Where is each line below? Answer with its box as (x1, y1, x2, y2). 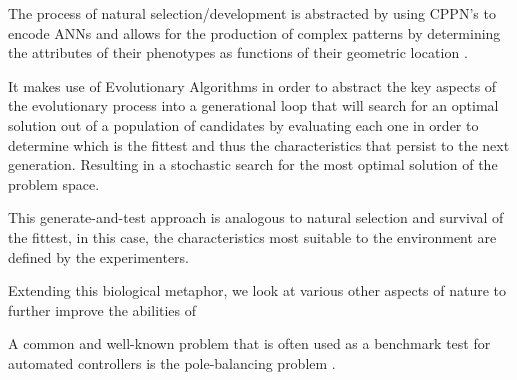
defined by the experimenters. (8, 246, 189, 267)
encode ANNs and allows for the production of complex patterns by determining (8, 22, 501, 43)
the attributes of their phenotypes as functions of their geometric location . (8, 42, 468, 63)
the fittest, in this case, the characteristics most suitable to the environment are (8, 226, 497, 247)
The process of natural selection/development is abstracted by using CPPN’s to (8, 3, 496, 23)
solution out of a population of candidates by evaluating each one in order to (8, 114, 479, 135)
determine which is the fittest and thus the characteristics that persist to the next (8, 134, 510, 155)
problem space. (8, 173, 100, 194)
